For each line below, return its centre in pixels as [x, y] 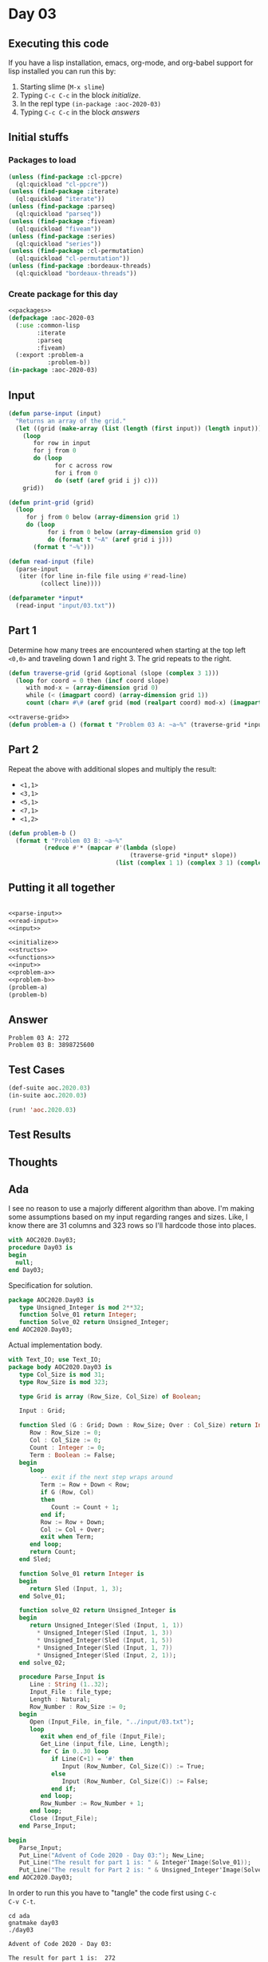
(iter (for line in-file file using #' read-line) [103, 576]
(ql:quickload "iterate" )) [60, 199]
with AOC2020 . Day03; [43, 1240]
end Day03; [26, 1270]
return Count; [53, 1552]
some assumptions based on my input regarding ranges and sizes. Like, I [128, 1217]
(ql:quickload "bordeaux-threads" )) [76, 274]
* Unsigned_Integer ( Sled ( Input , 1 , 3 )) [105, 1633]
